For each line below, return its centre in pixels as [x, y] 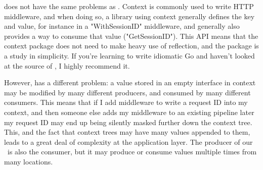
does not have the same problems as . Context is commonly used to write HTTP [129, 6]
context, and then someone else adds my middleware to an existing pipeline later [129, 112]
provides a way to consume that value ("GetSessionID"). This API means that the [131, 36]
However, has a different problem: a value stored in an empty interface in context [130, 82]
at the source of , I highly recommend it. [67, 65]
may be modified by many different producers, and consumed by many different [127, 92]
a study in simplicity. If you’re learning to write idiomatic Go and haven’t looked [129, 55]
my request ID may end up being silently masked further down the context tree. [128, 122]
